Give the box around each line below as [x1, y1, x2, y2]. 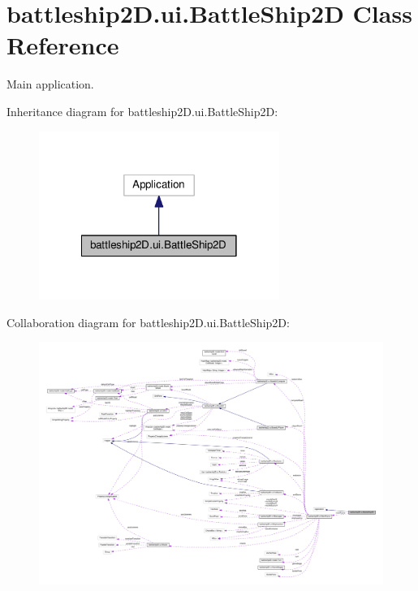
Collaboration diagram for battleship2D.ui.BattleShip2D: [6, 313, 290, 330]
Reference [6, 28, 119, 62]
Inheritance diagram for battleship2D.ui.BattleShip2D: [6, 102, 278, 119]
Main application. [6, 75, 94, 93]
